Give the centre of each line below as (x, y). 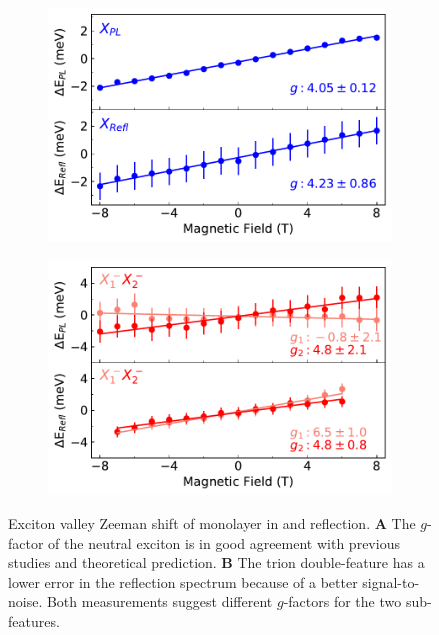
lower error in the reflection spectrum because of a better (183, 581)
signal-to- (391, 581)
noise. (25, 601)
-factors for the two (342, 601)
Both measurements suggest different (159, 601)
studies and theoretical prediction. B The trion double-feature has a (216, 562)
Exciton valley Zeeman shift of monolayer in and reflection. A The (212, 522)
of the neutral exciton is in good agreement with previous (224, 542)
